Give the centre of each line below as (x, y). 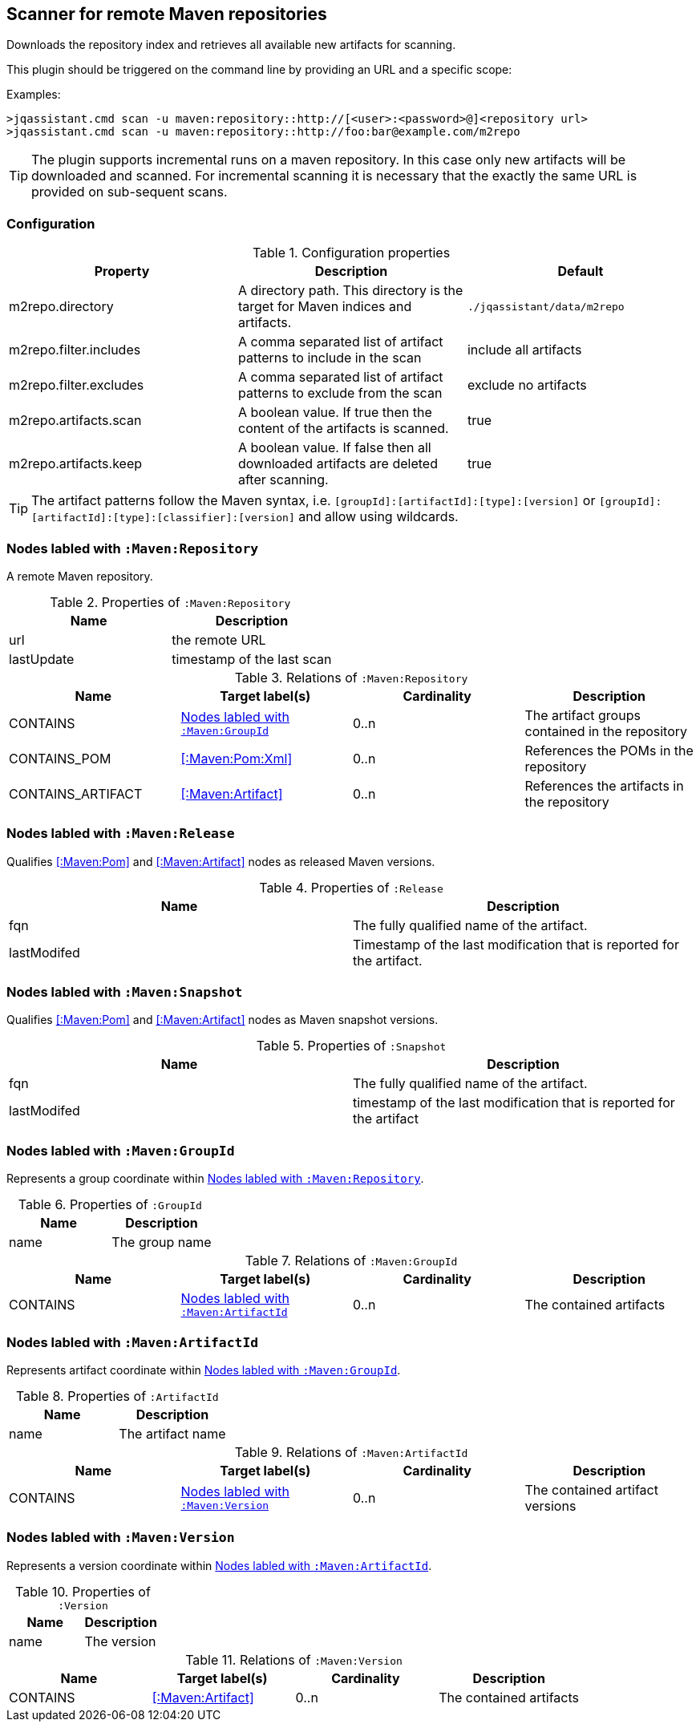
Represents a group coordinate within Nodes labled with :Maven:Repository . (215, 1179)
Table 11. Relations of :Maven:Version (294, 1659)
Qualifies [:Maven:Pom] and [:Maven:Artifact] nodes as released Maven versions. (221, 861)
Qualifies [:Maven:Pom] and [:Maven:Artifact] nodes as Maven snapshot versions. (223, 1020)
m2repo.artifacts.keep (76, 464)
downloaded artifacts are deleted (338, 464)
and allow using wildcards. (378, 517)
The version (120, 1641)
